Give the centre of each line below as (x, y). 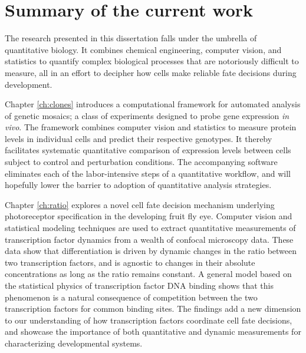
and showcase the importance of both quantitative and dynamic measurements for (153, 331)
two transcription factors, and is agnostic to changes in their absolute (130, 262)
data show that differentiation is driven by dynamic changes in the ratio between (151, 251)
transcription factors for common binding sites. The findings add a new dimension (153, 309)
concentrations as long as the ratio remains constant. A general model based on (148, 274)
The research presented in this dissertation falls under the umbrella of (131, 38)
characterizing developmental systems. (74, 343)
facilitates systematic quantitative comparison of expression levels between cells (148, 150)
